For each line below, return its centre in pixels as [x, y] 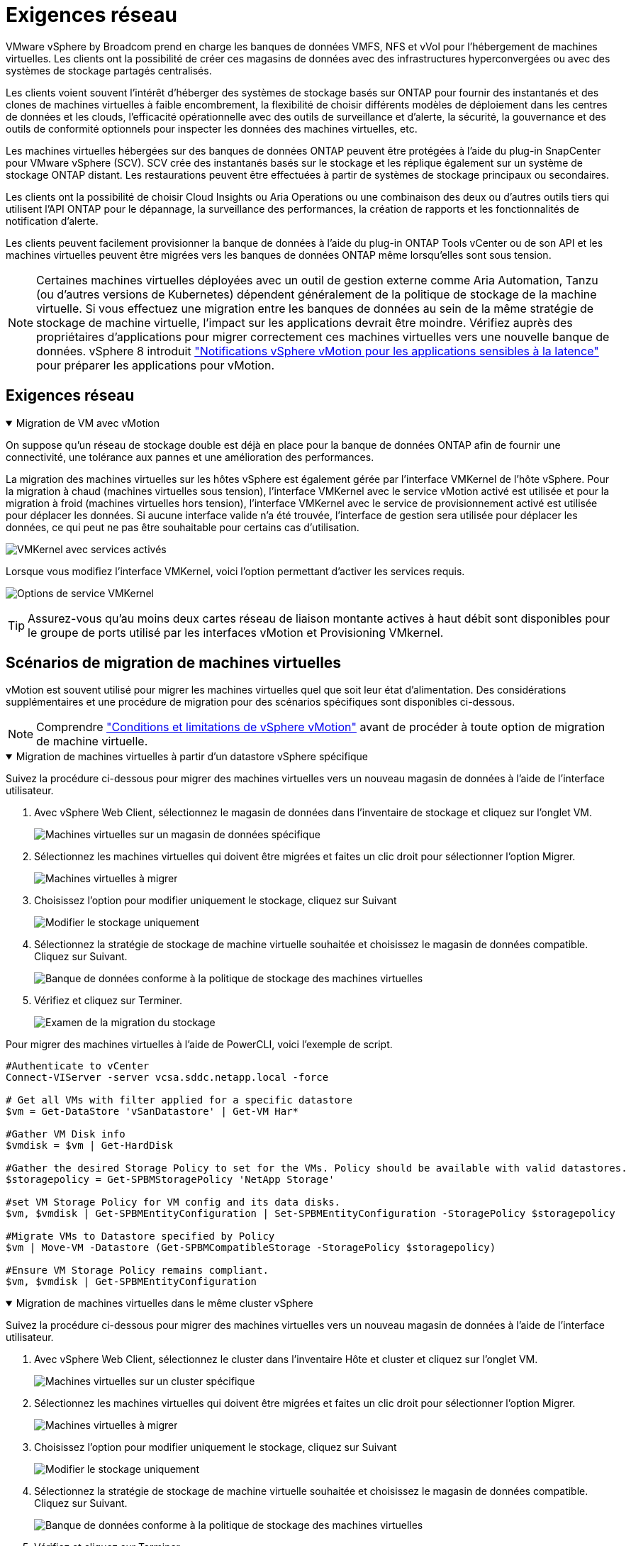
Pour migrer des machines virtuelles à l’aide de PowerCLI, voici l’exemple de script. [199, 1045]
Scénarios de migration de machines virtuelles [174, 663]
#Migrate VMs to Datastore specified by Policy [140, 1236]
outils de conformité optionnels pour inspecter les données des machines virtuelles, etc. [212, 128]
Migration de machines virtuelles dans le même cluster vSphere [164, 1303]
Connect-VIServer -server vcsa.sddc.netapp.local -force [167, 1078]
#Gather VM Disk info [66, 1134]
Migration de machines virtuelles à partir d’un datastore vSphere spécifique [192, 757]
